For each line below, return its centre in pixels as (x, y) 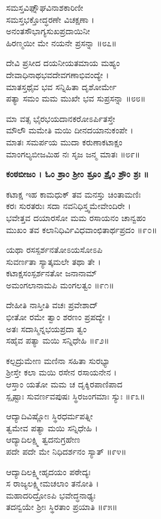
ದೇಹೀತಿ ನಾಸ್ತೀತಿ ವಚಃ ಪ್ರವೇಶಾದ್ (52, 305)
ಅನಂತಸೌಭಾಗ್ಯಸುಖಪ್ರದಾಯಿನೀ (48, 31)
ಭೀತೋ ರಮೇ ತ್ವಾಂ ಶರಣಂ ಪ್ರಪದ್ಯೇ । (59, 317)
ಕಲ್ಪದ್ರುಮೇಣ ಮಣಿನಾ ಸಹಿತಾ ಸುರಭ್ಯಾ (58, 360)
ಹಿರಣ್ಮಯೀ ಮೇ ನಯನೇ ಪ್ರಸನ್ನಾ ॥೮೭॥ (62, 42)
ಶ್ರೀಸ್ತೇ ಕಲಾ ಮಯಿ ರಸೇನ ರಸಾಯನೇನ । (62, 372)
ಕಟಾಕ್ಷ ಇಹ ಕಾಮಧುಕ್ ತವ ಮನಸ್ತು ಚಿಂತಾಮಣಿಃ (74, 194)
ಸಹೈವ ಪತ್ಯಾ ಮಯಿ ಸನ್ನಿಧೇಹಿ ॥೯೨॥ (58, 340)
